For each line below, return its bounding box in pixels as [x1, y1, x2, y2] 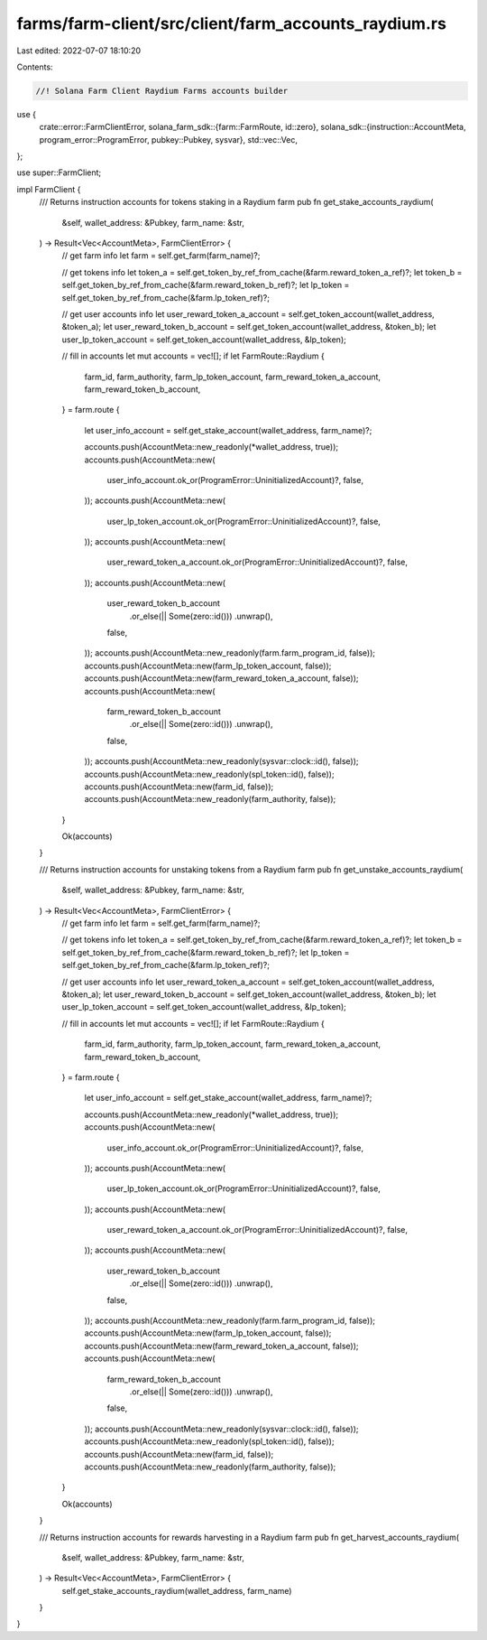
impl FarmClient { [16, 183, 81, 194]
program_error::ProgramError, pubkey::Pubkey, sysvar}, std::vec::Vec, [39, 134, 298, 144]
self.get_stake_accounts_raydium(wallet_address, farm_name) [61, 1585, 292, 1596]
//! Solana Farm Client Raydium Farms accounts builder [35, 86, 289, 96]
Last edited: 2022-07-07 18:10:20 [16, 45, 142, 56]
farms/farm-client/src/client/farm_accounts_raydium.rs [16, 14, 446, 33]
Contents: [16, 61, 53, 72]
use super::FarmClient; [16, 167, 102, 178]
